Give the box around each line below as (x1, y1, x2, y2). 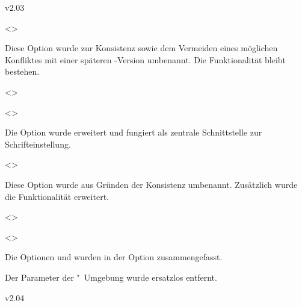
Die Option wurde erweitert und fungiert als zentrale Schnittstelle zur (5, 126, 262, 139)
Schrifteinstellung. (5, 137, 71, 150)
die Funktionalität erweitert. (5, 190, 109, 202)
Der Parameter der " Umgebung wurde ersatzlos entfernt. (5, 270, 217, 283)
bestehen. (5, 65, 40, 78)
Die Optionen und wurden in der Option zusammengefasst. (5, 251, 223, 263)
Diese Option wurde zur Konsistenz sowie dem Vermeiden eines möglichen (5, 42, 278, 54)
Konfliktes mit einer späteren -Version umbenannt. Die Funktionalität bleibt (5, 53, 286, 66)
